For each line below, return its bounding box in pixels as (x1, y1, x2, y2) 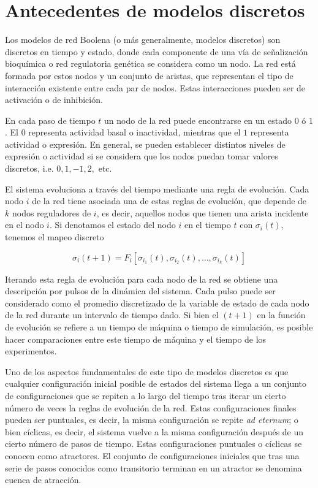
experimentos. (5, 345, 57, 357)
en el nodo (5, 218, 44, 231)
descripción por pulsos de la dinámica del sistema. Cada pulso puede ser (5, 284, 276, 297)
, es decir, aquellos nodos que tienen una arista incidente (96, 206, 309, 219)
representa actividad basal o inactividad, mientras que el (28, 126, 241, 139)
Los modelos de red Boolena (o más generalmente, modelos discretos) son (5, 33, 281, 46)
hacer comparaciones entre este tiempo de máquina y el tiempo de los (5, 332, 267, 345)
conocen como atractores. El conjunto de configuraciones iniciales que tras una (5, 449, 300, 462)
